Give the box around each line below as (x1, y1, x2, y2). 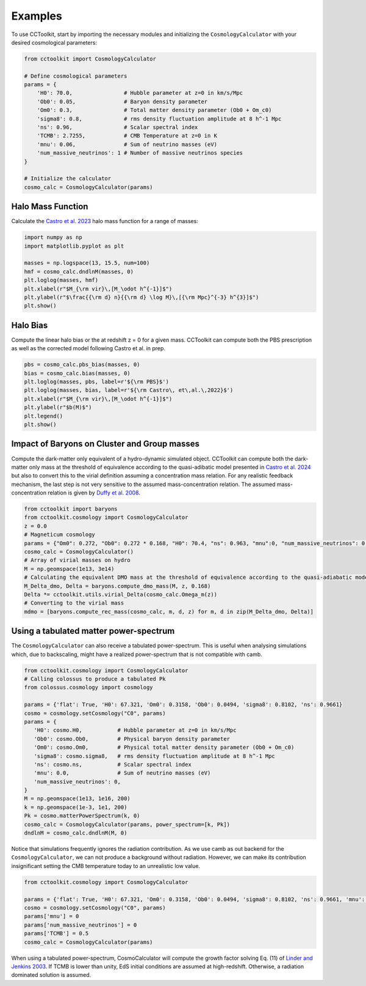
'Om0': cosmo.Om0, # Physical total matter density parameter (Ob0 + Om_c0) (34, 744, 295, 751)
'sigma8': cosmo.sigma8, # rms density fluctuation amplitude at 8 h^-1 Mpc (34, 752, 276, 759)
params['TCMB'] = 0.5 (24, 930, 89, 937)
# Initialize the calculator (24, 175, 112, 182)
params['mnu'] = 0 (24, 913, 79, 920)
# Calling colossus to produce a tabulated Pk (24, 675, 166, 682)
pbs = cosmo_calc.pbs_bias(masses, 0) (24, 361, 140, 368)
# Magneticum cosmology (24, 531, 96, 538)
